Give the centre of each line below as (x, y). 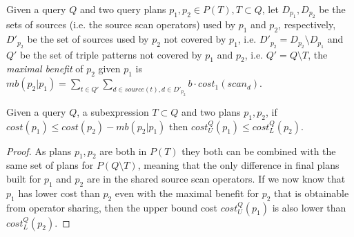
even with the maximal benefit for (187, 193)
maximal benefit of (45, 69)
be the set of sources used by (88, 39)
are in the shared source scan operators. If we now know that (216, 178)
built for (24, 178)
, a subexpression (113, 111)
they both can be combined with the (259, 151)
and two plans (211, 111)
